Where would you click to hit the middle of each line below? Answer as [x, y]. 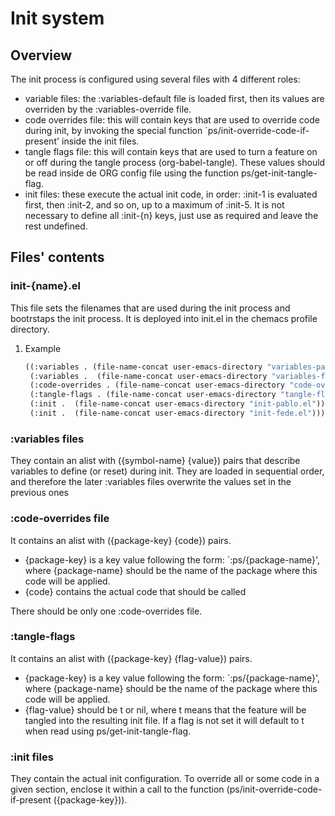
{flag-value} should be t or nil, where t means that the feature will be [165, 709]
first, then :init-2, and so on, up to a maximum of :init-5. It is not [154, 205]
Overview [41, 55]
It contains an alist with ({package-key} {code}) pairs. [121, 540]
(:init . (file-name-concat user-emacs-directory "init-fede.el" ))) [177, 413]
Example [43, 348]
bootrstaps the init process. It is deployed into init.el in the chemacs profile [164, 318]
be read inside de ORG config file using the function [132, 173]
